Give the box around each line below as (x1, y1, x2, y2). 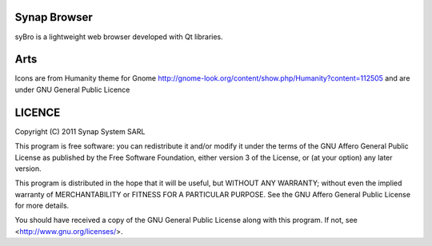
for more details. (14, 200, 70, 211)
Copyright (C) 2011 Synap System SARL (14, 126, 146, 136)
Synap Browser (14, 10, 94, 24)
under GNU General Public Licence (14, 85, 130, 94)
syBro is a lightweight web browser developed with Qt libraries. (14, 32, 223, 42)
